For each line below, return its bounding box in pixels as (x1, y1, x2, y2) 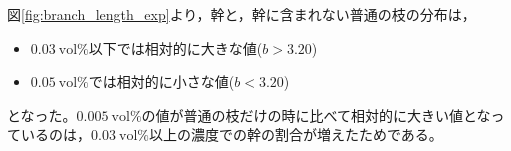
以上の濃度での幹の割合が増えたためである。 (148, 124, 443, 145)
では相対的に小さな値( (88, 71, 235, 92)
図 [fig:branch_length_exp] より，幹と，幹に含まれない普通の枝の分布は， (7, 4, 476, 24)
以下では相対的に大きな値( (88, 37, 263, 58)
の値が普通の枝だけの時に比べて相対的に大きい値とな (141, 104, 491, 125)
